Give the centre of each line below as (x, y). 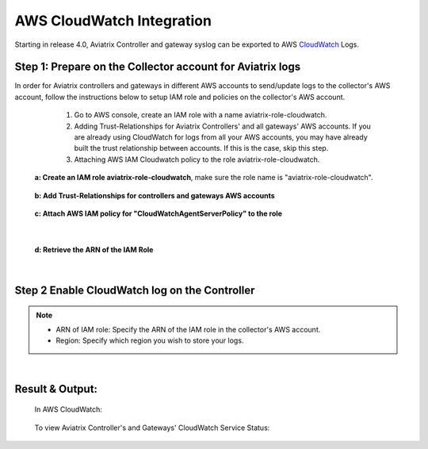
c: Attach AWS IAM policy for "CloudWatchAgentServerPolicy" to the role (159, 213)
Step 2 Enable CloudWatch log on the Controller (135, 290)
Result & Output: (56, 389)
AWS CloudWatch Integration (113, 21)
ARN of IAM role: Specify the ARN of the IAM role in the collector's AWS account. (188, 329)
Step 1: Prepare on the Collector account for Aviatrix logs (158, 67)
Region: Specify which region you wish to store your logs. (150, 340)
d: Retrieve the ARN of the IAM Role (94, 249)
